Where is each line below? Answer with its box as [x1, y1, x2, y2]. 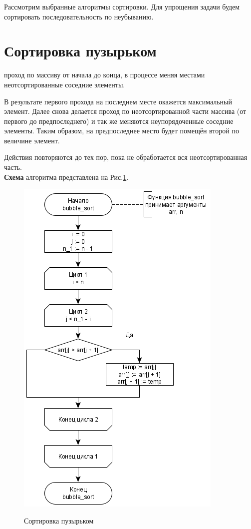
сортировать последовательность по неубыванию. [4, 11, 154, 21]
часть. [4, 162, 22, 172]
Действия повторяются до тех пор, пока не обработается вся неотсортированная [4, 152, 248, 162]
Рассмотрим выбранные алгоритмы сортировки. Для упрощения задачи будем [4, 1, 240, 11]
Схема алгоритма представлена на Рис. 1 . [4, 171, 129, 182]
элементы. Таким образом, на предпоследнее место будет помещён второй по [4, 125, 239, 136]
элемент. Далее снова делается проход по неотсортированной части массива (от [4, 106, 247, 116]
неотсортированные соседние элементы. [4, 79, 125, 89]
